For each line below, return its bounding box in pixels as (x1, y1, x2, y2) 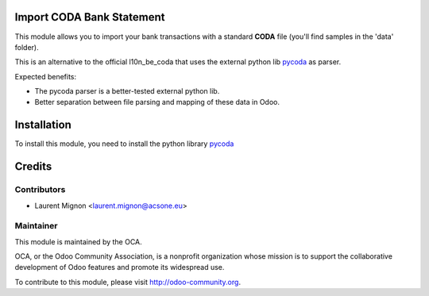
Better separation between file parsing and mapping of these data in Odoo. (34, 98, 280, 107)
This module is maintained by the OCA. (14, 236, 142, 246)
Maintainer (14, 221, 58, 232)
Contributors (14, 184, 66, 195)
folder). (14, 42, 39, 52)
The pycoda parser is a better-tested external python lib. (34, 86, 220, 96)
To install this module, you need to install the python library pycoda (14, 139, 234, 148)
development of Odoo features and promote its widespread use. (14, 263, 225, 272)
